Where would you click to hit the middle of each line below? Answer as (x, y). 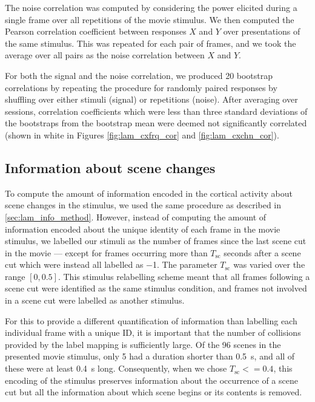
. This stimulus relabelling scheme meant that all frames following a (184, 276)
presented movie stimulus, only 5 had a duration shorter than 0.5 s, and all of (150, 356)
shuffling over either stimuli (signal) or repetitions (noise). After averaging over (151, 99)
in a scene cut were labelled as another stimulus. (95, 300)
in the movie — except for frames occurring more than (106, 252)
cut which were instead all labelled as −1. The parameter (111, 264)
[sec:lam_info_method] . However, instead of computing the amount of (136, 216)
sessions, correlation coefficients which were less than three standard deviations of (156, 111)
